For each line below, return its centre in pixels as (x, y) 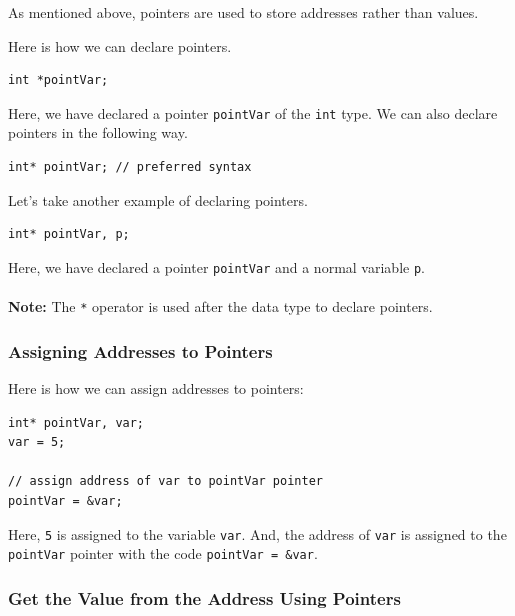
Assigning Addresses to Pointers (140, 350)
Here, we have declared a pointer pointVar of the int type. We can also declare (253, 112)
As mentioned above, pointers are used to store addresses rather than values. (243, 12)
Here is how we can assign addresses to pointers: (156, 387)
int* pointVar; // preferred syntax (130, 167)
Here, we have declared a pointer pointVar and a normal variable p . (216, 266)
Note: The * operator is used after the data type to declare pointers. (220, 306)
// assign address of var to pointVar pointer (165, 481)
